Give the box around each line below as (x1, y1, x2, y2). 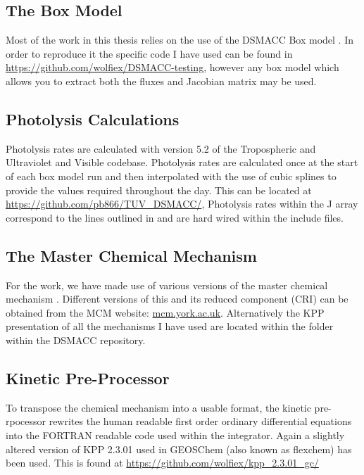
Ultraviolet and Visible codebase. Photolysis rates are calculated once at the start (6, 155, 358, 170)
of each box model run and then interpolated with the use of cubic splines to (6, 168, 337, 183)
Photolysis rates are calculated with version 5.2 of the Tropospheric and (6, 141, 316, 156)
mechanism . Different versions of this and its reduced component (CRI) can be (6, 291, 349, 306)
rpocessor (6, 414, 46, 429)
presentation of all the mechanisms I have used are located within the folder (6, 319, 334, 334)
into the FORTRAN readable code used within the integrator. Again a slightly (6, 427, 345, 442)
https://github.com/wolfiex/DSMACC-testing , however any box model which (6, 60, 339, 75)
